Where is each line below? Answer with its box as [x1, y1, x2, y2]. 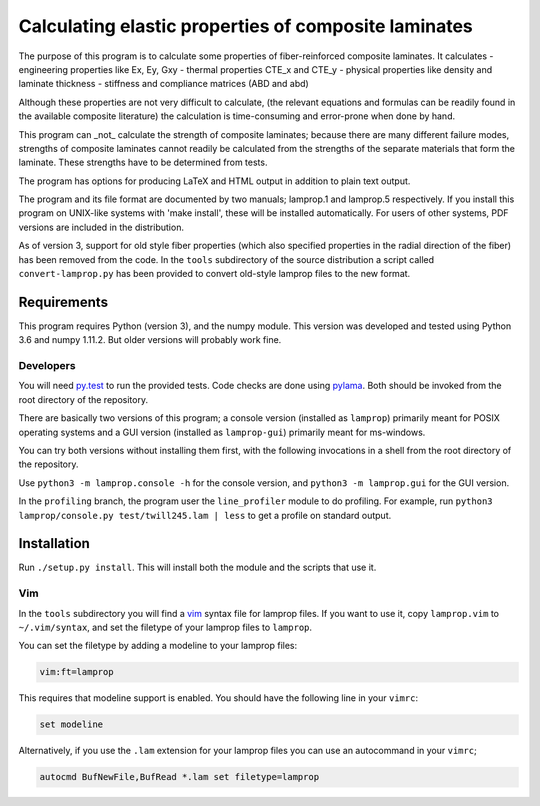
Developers [18, 359, 76, 373]
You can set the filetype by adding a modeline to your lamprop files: [18, 640, 298, 652]
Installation [18, 535, 90, 552]
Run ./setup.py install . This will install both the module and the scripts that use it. [18, 561, 377, 574]
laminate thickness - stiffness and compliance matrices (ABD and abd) [18, 78, 309, 90]
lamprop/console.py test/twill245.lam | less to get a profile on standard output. [18, 509, 392, 521]
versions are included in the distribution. [18, 221, 185, 233]
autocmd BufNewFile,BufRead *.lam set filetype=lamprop [39, 771, 320, 783]
